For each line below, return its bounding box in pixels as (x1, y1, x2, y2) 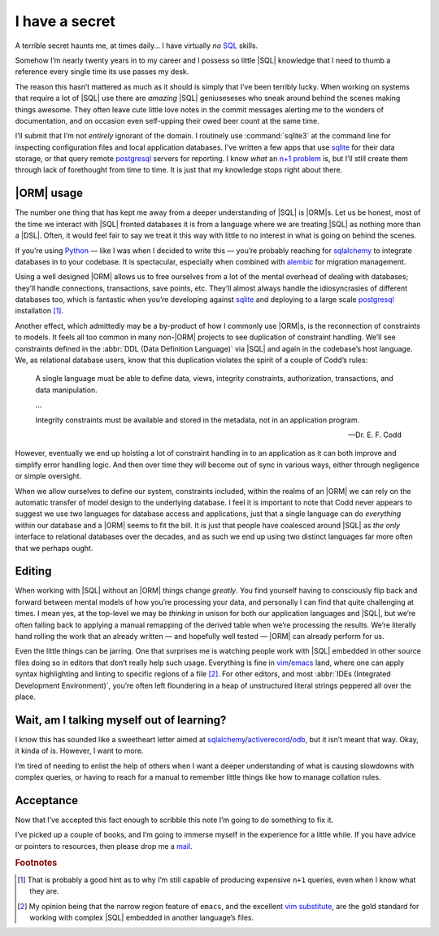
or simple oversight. (15, 471, 82, 481)
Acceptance (15, 794, 79, 807)
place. (15, 692, 37, 702)
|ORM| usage (15, 186, 83, 200)
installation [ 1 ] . (15, 306, 64, 316)
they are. (29, 886, 59, 896)
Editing (15, 564, 52, 578)
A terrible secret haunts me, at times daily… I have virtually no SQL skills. (15, 41, 259, 50)
